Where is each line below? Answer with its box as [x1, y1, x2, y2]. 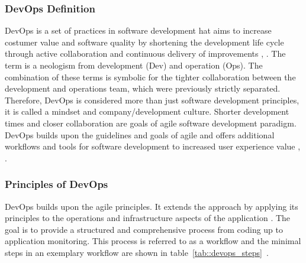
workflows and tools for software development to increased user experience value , [5, 140, 301, 152]
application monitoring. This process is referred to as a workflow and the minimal [5, 235, 301, 247]
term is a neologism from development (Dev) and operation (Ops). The [5, 59, 263, 71]
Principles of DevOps [5, 177, 108, 191]
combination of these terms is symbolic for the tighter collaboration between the [5, 70, 296, 83]
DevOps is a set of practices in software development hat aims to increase [5, 24, 272, 37]
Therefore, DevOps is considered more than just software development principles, [5, 93, 299, 106]
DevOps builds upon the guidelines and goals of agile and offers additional [5, 128, 275, 141]
